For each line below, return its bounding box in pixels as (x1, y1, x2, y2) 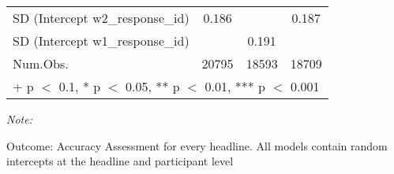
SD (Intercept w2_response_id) (13, 9, 189, 27)
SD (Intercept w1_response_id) (13, 31, 189, 50)
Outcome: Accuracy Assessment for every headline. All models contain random (6, 137, 388, 154)
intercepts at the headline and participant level (6, 153, 234, 169)
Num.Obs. (13, 54, 69, 72)
